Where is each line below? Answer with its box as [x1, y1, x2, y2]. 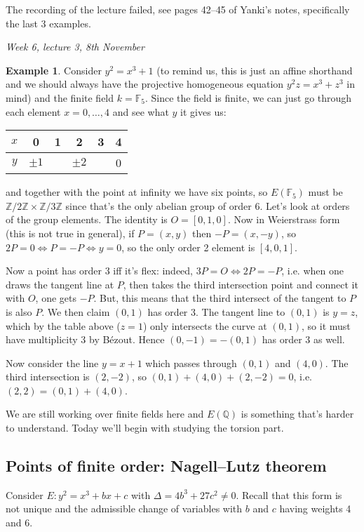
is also [6, 304, 32, 319]
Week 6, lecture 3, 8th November [6, 39, 144, 54]
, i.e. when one [281, 263, 344, 278]
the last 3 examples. [6, 15, 91, 30]
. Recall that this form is [236, 487, 342, 502]
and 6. [6, 515, 33, 530]
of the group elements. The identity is [6, 212, 168, 227]
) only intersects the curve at [142, 318, 267, 333]
